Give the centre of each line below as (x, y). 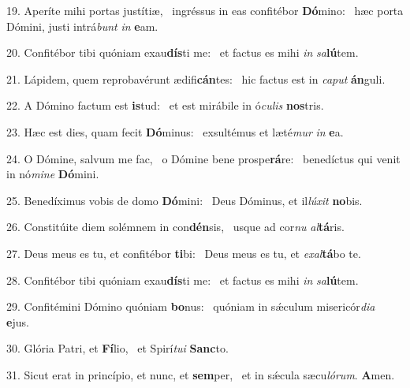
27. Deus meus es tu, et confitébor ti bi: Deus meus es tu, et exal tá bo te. (184, 253)
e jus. (18, 321)
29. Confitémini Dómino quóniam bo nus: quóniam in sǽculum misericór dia (191, 306)
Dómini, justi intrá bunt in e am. (82, 26)
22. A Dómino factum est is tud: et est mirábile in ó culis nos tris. (165, 105)
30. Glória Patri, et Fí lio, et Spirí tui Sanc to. (117, 348)
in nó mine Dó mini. (53, 174)
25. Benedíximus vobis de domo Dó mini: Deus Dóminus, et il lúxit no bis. (184, 200)
